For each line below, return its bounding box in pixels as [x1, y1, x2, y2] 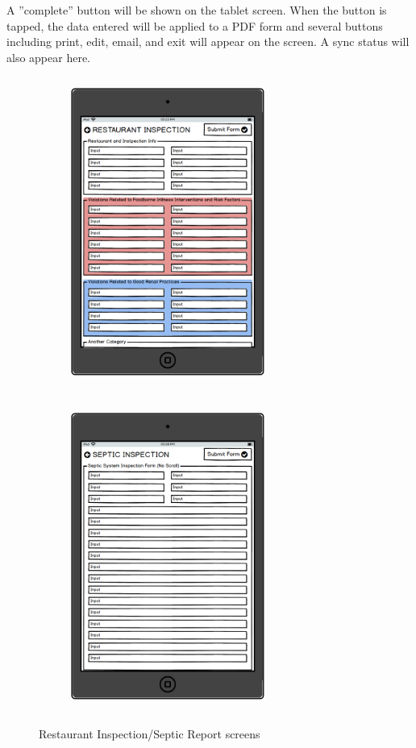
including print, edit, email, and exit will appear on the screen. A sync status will [6, 33, 410, 50]
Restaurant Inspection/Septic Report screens [39, 725, 260, 742]
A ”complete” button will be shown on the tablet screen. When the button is [6, 2, 387, 18]
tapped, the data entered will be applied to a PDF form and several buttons [6, 17, 383, 34]
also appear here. [6, 48, 90, 65]
